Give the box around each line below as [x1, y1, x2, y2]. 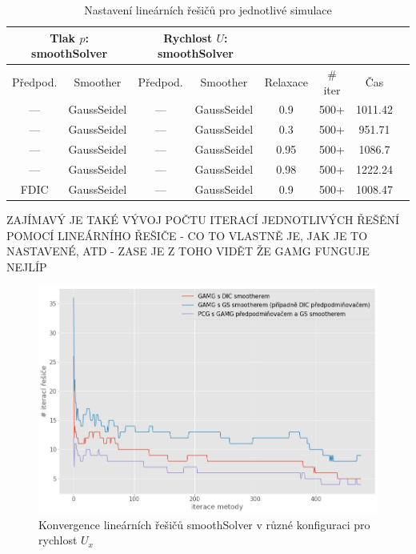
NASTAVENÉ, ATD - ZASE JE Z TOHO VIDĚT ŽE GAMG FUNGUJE [6, 243, 370, 259]
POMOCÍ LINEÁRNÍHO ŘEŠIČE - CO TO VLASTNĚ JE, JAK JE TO [6, 227, 368, 243]
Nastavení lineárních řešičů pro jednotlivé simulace [84, 2, 332, 18]
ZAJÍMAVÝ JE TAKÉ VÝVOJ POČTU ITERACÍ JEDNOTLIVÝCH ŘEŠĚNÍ [6, 211, 399, 227]
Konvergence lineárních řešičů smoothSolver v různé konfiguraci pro [38, 516, 370, 532]
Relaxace [264, 73, 308, 90]
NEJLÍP [6, 258, 47, 275]
